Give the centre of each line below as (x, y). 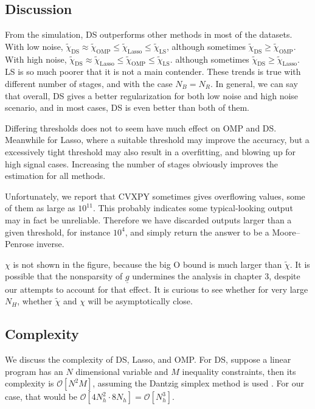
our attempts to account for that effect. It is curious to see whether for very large (157, 289)
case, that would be (41, 397)
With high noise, (36, 59)
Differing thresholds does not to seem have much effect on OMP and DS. (141, 128)
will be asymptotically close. (140, 301)
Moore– (286, 232)
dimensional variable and (122, 371)
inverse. (50, 244)
